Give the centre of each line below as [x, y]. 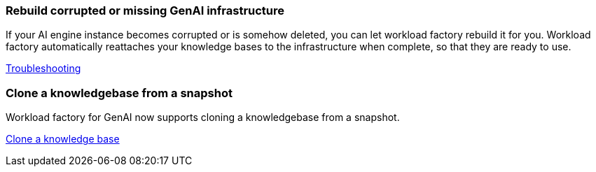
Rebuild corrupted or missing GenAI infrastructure [145, 10]
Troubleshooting [43, 69]
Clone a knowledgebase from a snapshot [119, 93]
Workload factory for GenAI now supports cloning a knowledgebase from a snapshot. [203, 117]
